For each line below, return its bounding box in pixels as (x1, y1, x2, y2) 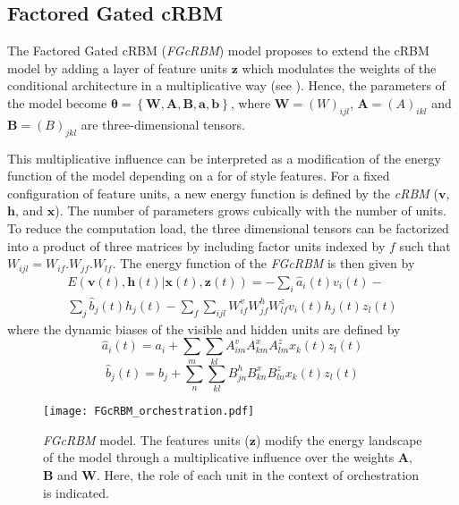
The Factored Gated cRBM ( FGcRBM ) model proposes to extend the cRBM (7, 41, 429, 60)
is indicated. (43, 483, 109, 501)
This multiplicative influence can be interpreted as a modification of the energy (7, 148, 441, 167)
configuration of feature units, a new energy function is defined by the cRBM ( (7, 183, 438, 202)
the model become (7, 93, 107, 112)
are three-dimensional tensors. (81, 114, 245, 133)
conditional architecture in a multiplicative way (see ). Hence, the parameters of (7, 76, 446, 95)
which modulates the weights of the (242, 58, 437, 77)
